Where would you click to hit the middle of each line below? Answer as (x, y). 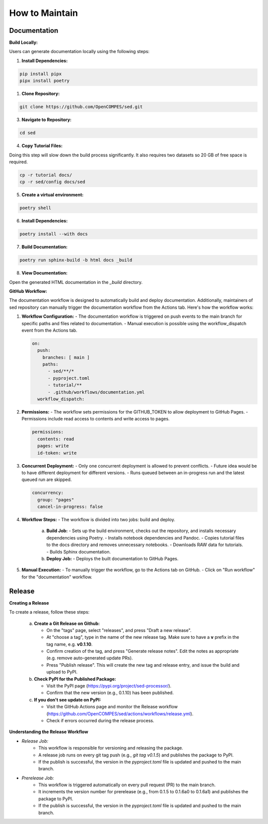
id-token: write (57, 453)
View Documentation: (45, 273)
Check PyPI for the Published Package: (75, 679)
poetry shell (35, 208)
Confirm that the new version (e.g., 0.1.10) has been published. (110, 693)
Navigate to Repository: (47, 120)
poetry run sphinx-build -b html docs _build (76, 260)
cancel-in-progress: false (70, 507)
